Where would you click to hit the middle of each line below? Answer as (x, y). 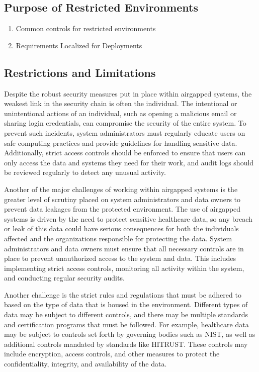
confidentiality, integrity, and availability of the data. (85, 364)
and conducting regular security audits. (64, 278)
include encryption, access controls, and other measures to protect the (112, 354)
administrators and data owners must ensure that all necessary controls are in (124, 248)
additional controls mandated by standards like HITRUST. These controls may (126, 344)
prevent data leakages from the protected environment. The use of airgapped (122, 209)
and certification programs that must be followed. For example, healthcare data (126, 324)
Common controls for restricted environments (86, 28)
